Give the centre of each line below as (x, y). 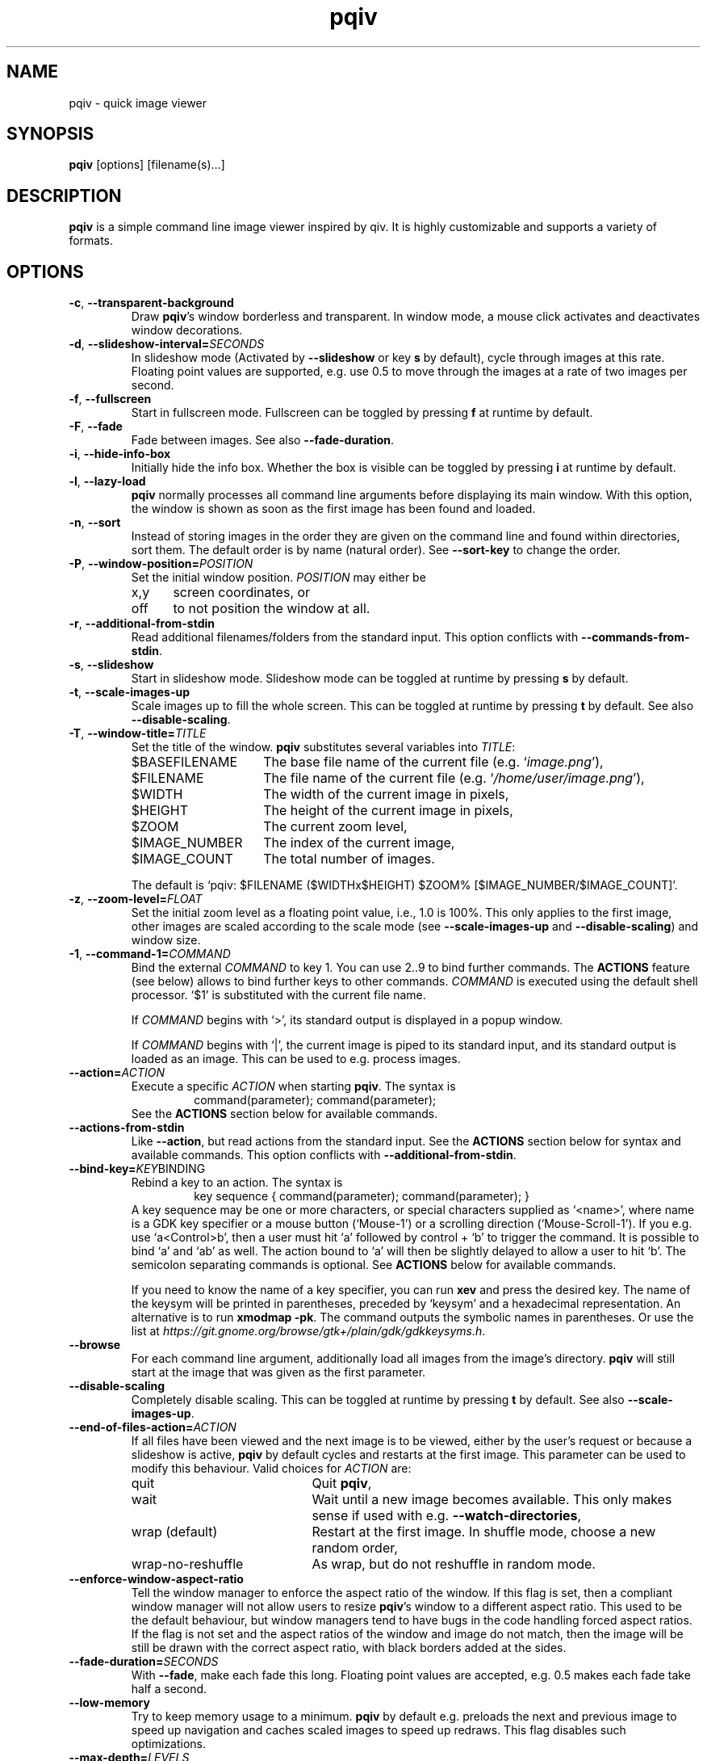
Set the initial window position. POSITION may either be (278, 578)
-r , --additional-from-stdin (142, 624)
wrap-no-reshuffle (187, 1564)
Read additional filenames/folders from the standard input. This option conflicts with (355, 637)
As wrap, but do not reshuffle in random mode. (454, 1564)
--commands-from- (636, 637)
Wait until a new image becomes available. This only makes (492, 1500)
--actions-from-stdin (127, 1128)
